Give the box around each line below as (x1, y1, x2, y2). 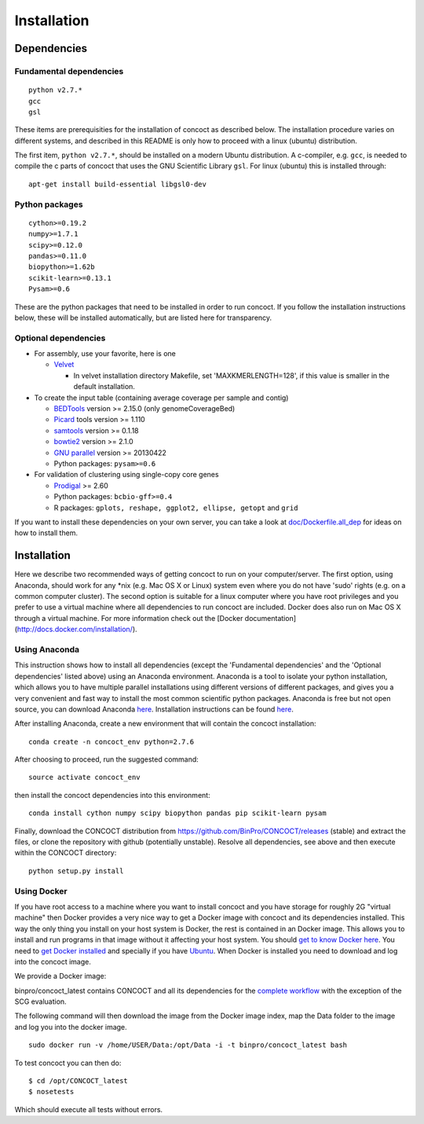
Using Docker (14, 885, 68, 896)
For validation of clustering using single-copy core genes (34, 470, 219, 479)
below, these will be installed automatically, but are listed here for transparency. (14, 313, 272, 322)
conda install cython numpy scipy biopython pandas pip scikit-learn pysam (28, 809, 327, 817)
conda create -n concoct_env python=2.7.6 (28, 737, 195, 746)
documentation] (244, 613, 297, 623)
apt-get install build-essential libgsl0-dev (28, 179, 207, 189)
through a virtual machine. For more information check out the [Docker (14, 613, 243, 623)
